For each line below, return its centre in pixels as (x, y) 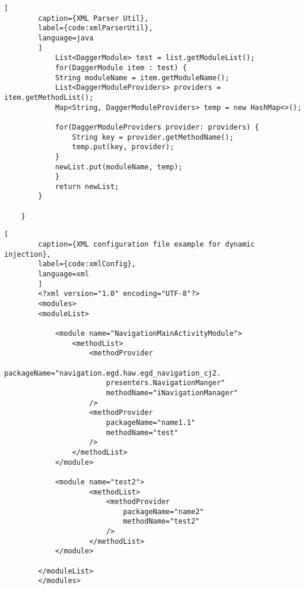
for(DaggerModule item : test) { (121, 67)
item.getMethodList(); (49, 97)
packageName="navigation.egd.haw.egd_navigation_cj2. (113, 373)
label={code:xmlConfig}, (87, 264)
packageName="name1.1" (151, 422)
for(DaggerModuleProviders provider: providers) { (157, 127)
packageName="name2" (163, 511)
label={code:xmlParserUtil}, (96, 28)
